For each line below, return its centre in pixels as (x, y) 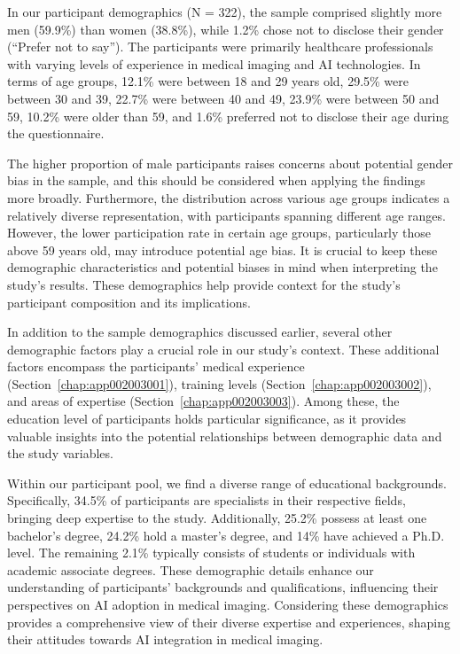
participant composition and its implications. (129, 302)
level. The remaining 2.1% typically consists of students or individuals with (211, 553)
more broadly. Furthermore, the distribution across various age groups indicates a (229, 197)
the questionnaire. (56, 133)
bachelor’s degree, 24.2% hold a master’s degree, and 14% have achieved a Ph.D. (226, 535)
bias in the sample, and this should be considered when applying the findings (216, 180)
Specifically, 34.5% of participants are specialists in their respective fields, (207, 500)
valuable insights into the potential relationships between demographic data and (225, 436)
